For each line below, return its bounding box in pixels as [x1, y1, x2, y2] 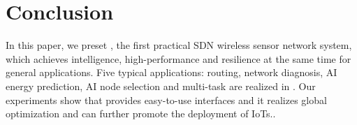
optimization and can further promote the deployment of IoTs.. [6, 106, 276, 121]
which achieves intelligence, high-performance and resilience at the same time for [6, 51, 351, 66]
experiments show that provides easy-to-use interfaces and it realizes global [6, 92, 327, 107]
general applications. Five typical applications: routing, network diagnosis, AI [6, 65, 337, 80]
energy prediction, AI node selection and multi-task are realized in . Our [6, 78, 316, 93]
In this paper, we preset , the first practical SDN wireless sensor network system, [6, 38, 352, 52]
